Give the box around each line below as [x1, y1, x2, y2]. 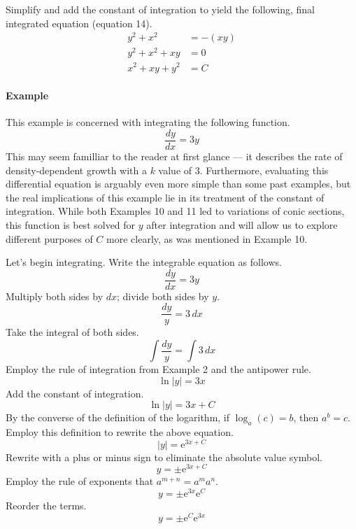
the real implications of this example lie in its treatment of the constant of [6, 190, 325, 204]
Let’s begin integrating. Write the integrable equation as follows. [6, 255, 282, 269]
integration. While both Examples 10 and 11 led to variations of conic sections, [6, 204, 345, 218]
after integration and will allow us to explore [146, 217, 338, 232]
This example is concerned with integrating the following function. [6, 115, 290, 129]
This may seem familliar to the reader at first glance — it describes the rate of [6, 148, 343, 163]
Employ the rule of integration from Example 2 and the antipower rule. [6, 362, 311, 376]
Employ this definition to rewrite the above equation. [6, 425, 234, 439]
